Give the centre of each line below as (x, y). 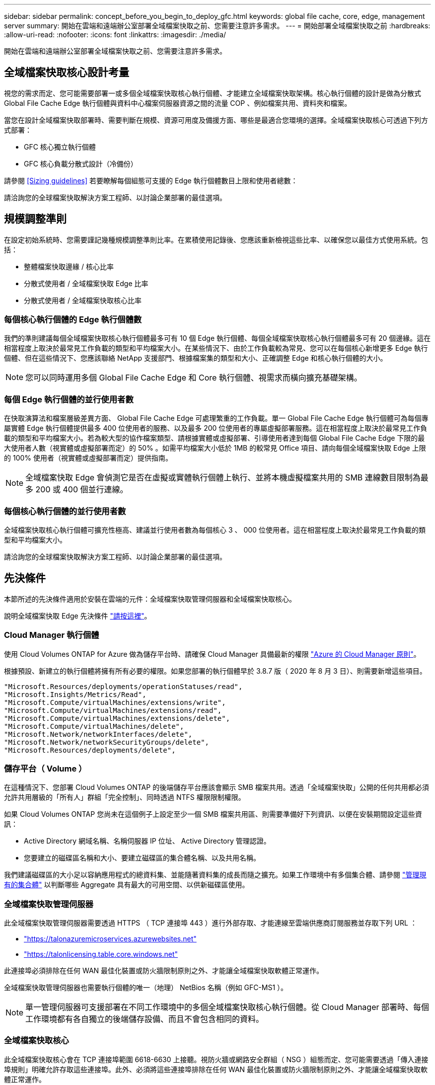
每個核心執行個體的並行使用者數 (65, 511)
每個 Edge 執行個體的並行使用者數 (69, 399)
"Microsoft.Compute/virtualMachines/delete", (94, 726)
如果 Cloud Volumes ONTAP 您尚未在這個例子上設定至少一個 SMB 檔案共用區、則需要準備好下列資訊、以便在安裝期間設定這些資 (213, 814)
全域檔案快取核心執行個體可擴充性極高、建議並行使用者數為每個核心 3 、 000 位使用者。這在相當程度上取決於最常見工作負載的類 (215, 530)
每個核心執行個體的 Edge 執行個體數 (73, 320)
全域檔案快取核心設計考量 (67, 73)
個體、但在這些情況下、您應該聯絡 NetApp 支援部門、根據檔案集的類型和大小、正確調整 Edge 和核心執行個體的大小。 (196, 358)
